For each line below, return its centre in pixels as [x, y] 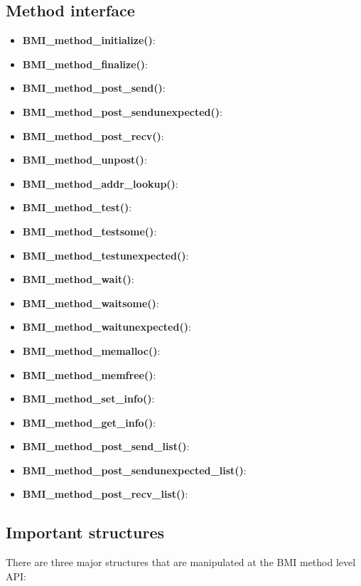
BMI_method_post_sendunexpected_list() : [134, 470]
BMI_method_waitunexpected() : [107, 327]
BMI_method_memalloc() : [91, 350]
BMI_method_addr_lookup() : [100, 183]
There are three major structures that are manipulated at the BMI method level [181, 562]
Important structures [85, 532]
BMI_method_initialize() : [89, 40]
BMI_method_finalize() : [85, 64]
